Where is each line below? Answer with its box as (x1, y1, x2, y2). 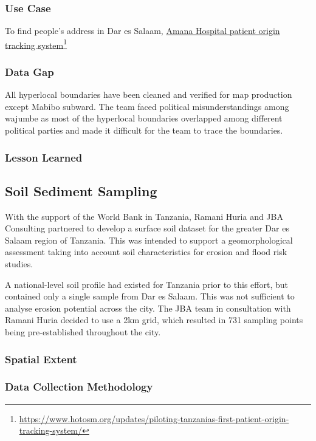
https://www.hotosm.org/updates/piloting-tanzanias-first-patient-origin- (19, 412, 289, 425)
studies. (5, 258, 33, 270)
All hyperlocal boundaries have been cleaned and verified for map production (5, 88, 292, 101)
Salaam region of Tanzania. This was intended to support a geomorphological (5, 233, 293, 246)
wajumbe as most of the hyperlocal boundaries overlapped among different (5, 112, 283, 125)
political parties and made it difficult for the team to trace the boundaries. (5, 124, 283, 137)
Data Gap (5, 64, 54, 79)
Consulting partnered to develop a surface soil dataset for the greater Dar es (5, 222, 289, 234)
